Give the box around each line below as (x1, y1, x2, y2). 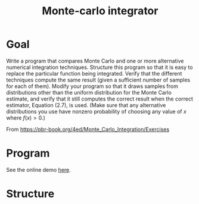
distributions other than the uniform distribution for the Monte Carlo (6, 89, 172, 96)
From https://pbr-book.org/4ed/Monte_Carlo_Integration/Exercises (6, 125, 170, 133)
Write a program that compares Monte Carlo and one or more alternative (6, 57, 184, 64)
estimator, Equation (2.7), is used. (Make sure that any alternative (6, 101, 166, 108)
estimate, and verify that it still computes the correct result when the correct (6, 95, 194, 102)
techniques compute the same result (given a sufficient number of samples (6, 76, 191, 83)
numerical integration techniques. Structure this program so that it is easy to (6, 64, 193, 71)
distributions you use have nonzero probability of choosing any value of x (6, 108, 186, 115)
